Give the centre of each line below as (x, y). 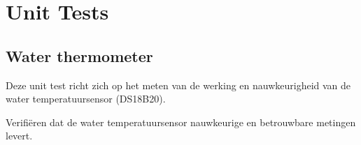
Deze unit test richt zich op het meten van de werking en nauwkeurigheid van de (178, 85)
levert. (19, 136)
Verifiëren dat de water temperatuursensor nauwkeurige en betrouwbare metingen (181, 122)
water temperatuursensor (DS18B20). (86, 99)
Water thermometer (79, 55)
